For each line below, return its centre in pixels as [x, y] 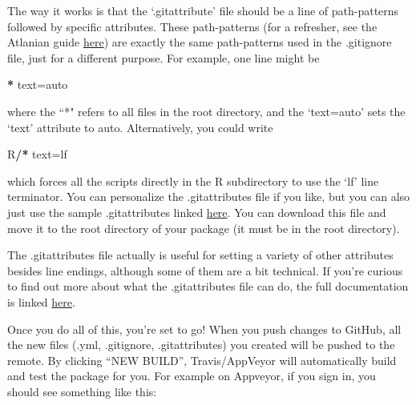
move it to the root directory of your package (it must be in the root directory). [204, 228]
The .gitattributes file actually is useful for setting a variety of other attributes [200, 255]
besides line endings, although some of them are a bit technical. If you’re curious [205, 270]
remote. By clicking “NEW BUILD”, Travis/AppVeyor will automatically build [202, 360]
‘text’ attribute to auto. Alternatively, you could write [140, 127]
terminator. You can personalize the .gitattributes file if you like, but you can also [209, 196]
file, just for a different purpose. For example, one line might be [164, 57]
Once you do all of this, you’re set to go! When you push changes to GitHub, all [204, 329]
